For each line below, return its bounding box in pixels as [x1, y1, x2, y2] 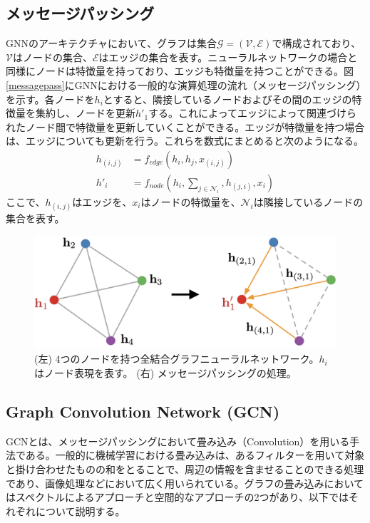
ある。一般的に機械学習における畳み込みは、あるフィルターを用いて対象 [25, 447, 365, 462]
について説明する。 [35, 503, 125, 518]
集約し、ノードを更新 [35, 105, 135, 120]
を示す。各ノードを [6, 91, 95, 106]
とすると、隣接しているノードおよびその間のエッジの [103, 91, 352, 106]
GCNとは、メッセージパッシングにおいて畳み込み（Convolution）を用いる [6, 433, 350, 448]
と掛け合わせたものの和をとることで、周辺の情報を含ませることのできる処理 [6, 461, 364, 476]
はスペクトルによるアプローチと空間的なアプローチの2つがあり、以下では [6, 490, 349, 504]
